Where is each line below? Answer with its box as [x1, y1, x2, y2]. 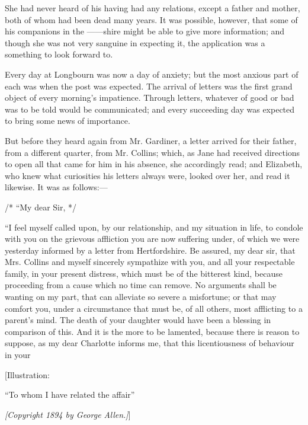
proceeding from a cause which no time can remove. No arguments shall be [5, 279, 277, 291]
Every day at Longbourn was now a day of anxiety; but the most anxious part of [5, 68, 299, 80]
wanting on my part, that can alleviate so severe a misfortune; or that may [5, 290, 277, 303]
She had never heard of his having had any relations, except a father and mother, [5, 2, 300, 14]
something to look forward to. [5, 48, 113, 60]
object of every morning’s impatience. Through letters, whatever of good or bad [5, 91, 294, 104]
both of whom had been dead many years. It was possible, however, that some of [5, 13, 298, 25]
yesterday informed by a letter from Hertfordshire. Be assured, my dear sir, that [5, 244, 296, 256]
